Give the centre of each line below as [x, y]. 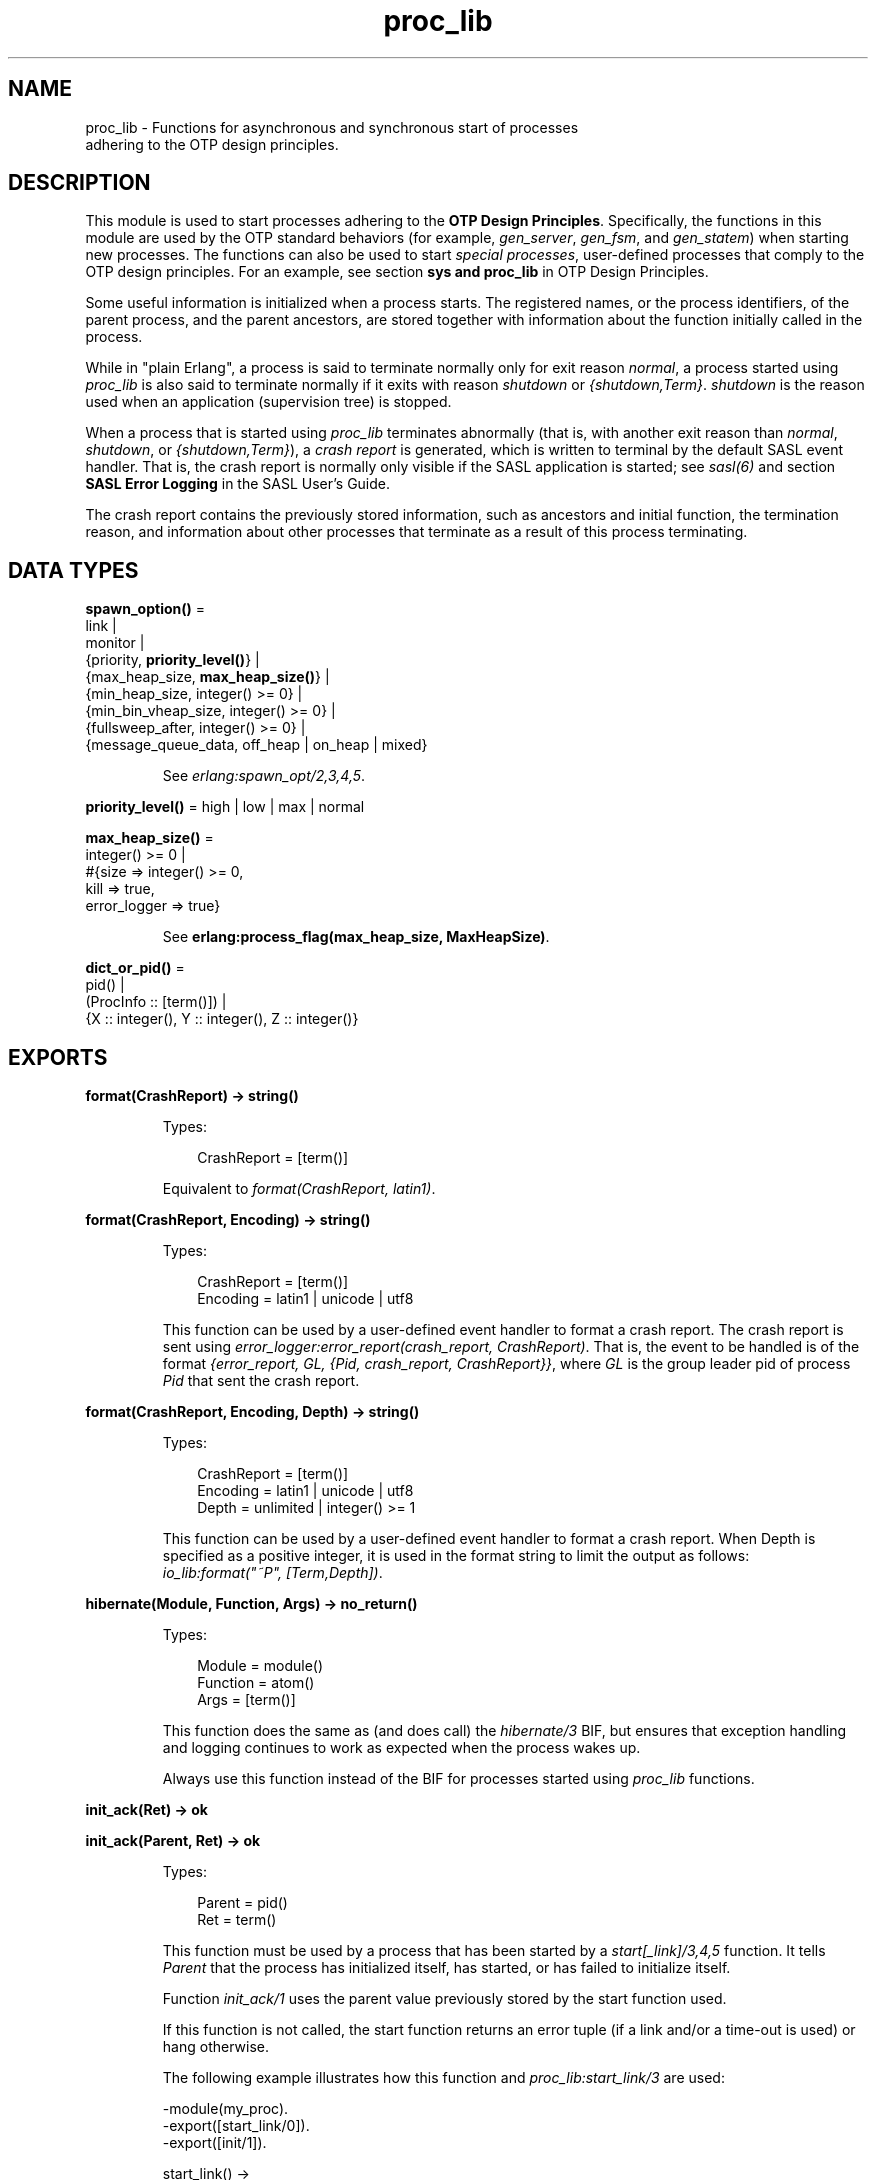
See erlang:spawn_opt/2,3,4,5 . [264, 776]
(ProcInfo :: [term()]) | [156, 1002]
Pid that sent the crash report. [261, 1381]
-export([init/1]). [214, 2143]
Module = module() [260, 1666]
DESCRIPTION [79, 183]
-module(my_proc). [225, 2109]
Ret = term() [237, 1920]
